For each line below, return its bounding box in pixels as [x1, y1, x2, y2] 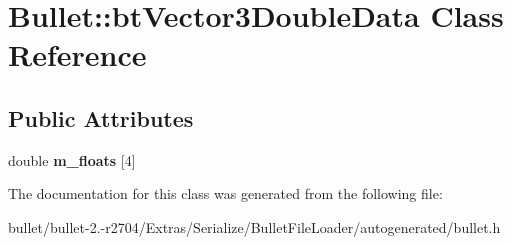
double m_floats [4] [8, 149, 136, 170]
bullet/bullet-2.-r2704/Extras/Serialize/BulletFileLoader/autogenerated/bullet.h [8, 216, 501, 237]
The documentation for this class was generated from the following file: [8, 183, 443, 204]
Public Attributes [8, 102, 194, 133]
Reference [8, 34, 147, 75]
